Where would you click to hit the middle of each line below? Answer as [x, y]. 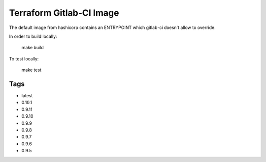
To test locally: [24, 58]
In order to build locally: [33, 36]
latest [27, 96]
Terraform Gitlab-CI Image [64, 13]
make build [33, 48]
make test [32, 70]
